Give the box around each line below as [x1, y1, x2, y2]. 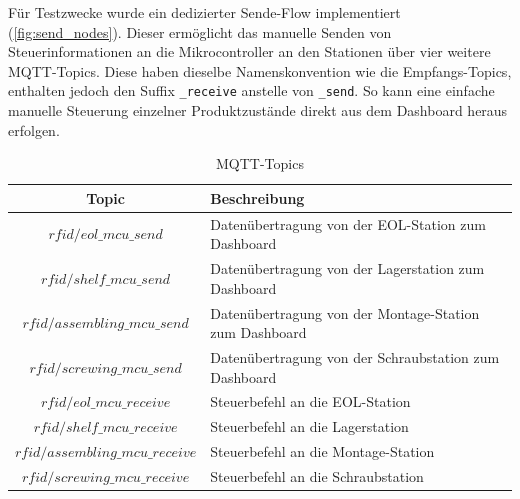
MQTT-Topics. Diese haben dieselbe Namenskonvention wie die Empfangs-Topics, [8, 60, 512, 81]
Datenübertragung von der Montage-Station [210, 302, 480, 323]
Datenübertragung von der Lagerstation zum [210, 258, 485, 279]
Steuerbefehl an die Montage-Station [210, 441, 435, 462]
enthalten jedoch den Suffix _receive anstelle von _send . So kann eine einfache [8, 80, 495, 101]
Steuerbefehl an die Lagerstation [210, 416, 409, 437]
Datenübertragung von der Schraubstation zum [210, 346, 500, 367]
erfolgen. [8, 119, 60, 140]
